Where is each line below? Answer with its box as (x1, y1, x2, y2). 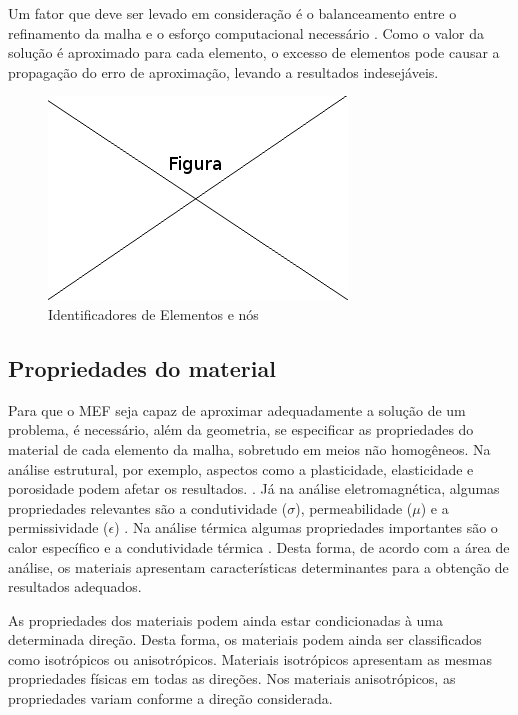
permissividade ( (8, 517, 109, 538)
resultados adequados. (8, 576, 142, 597)
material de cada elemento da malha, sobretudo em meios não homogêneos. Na (8, 438, 491, 459)
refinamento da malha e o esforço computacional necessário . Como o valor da (8, 22, 484, 43)
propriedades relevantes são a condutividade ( (8, 497, 288, 518)
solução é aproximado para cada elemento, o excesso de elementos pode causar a (8, 42, 500, 63)
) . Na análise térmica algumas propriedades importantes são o (114, 517, 498, 538)
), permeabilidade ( (295, 497, 413, 518)
